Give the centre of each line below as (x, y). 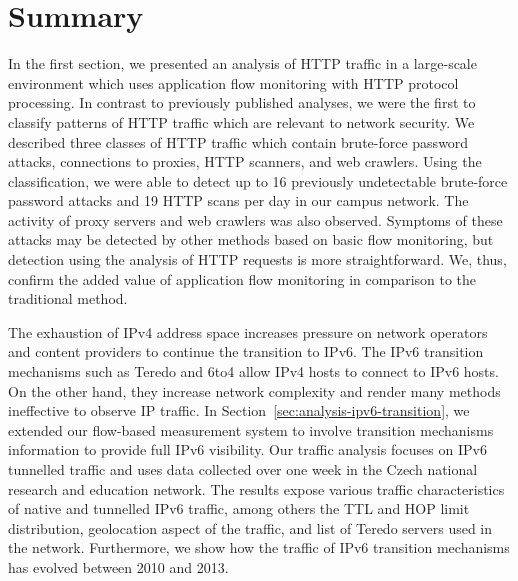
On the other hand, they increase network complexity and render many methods (254, 390)
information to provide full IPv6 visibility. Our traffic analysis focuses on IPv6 (247, 449)
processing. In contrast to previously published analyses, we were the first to (242, 102)
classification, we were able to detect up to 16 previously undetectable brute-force (258, 180)
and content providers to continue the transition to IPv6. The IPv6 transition (246, 351)
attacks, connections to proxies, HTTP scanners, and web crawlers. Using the (245, 161)
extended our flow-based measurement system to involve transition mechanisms (251, 429)
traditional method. (68, 298)
